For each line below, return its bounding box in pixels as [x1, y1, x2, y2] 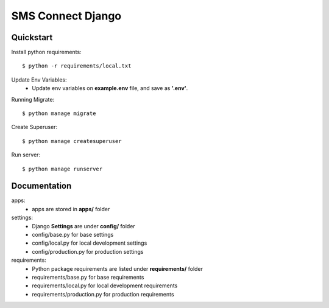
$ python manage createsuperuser [22, 138, 122, 144]
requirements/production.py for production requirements [32, 290, 174, 298]
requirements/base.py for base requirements [32, 274, 144, 281]
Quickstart [11, 32, 53, 43]
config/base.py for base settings [32, 231, 114, 239]
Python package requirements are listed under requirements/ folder [32, 265, 203, 272]
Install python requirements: [11, 49, 82, 56]
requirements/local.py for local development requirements [32, 282, 178, 289]
